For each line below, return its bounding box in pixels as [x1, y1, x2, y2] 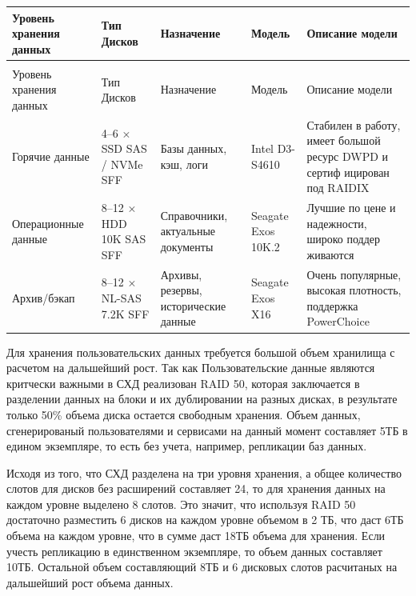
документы [160, 238, 214, 255]
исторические [160, 297, 226, 314]
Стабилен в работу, [306, 116, 401, 133]
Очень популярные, [306, 266, 402, 282]
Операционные [12, 214, 84, 231]
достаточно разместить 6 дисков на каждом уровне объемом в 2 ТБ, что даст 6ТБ [6, 511, 404, 528]
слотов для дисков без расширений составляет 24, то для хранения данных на [6, 480, 386, 497]
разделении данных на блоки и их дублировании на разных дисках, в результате [6, 390, 398, 407]
